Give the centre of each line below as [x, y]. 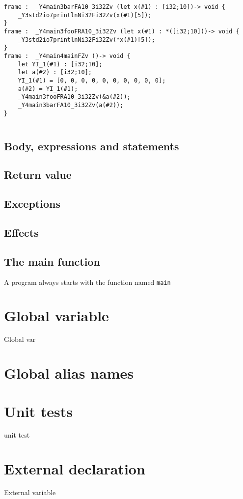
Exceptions [32, 204]
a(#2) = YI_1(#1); [48, 89]
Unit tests [39, 411]
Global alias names [69, 373]
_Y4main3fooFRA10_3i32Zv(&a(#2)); [74, 97]
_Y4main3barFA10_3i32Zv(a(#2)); [71, 105]
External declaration [75, 469]
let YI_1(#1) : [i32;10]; [60, 64]
